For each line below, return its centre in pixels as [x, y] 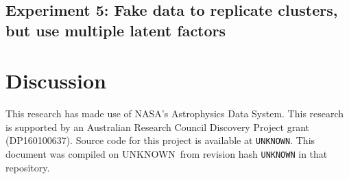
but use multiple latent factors [116, 30]
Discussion [56, 81]
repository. [28, 167]
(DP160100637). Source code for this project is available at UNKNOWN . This [160, 140]
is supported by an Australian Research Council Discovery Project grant [157, 127]
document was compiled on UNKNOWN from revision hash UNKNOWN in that [167, 154]
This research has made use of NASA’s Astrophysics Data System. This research [175, 114]
